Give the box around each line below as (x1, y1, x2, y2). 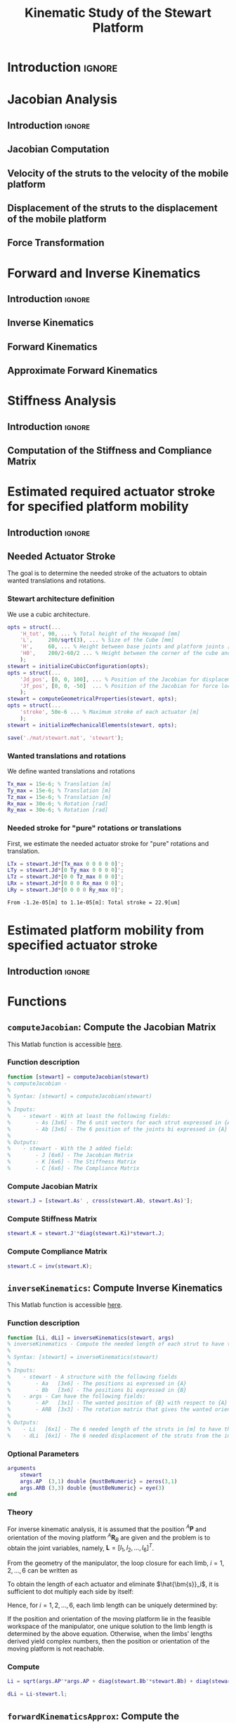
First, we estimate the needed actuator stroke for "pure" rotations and (7, 839, 209, 847)
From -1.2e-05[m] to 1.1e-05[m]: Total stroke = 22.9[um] (7, 899, 181, 906)
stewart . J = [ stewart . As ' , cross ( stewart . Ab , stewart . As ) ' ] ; (7, 1197, 193, 1204)
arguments (7, 1464, 37, 1471)
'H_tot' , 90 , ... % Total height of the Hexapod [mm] (20, 630, 181, 637)
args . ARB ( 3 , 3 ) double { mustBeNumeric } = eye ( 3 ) (20, 1484, 165, 1491)
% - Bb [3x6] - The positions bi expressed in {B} (7, 1386, 188, 1393)
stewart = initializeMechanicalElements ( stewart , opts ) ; (7, 722, 178, 729)
